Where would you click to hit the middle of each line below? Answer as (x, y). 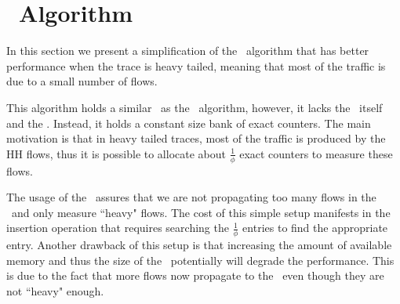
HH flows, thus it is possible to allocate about (116, 153)
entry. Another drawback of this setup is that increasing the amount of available (199, 245)
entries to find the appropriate (315, 228)
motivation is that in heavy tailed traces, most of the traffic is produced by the (196, 138)
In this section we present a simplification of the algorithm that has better (188, 51)
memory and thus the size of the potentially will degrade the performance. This (200, 260)
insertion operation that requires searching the (118, 228)
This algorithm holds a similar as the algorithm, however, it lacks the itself (195, 107)
